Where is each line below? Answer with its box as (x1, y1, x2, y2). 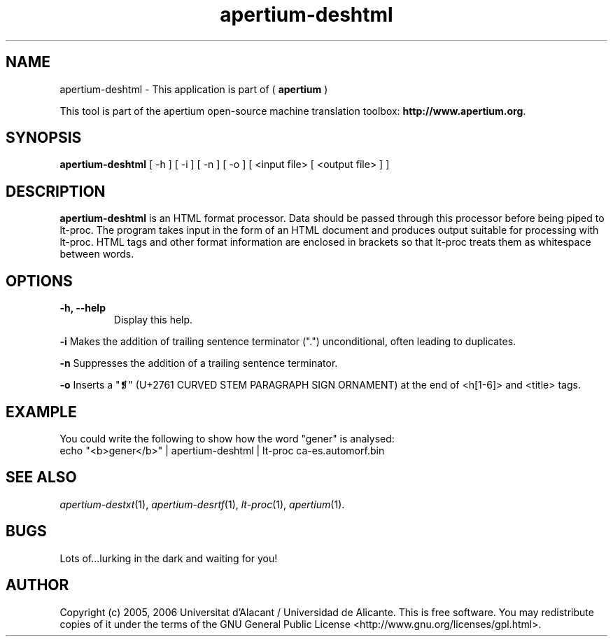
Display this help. (113, 314, 193, 326)
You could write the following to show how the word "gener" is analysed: (59, 432, 395, 445)
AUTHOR (6, 576, 69, 594)
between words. (59, 248, 134, 260)
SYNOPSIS (6, 129, 82, 147)
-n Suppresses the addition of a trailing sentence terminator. (59, 357, 338, 370)
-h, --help (59, 302, 106, 314)
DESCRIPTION (6, 182, 106, 200)
